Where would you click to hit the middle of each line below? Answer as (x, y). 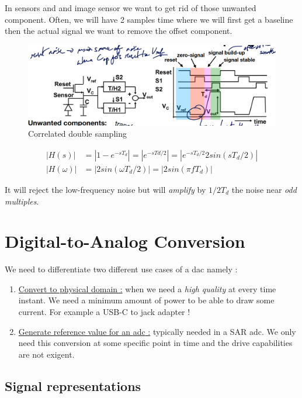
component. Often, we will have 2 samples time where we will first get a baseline (149, 19)
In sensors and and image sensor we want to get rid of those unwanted (131, 8)
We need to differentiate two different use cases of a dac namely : (121, 269)
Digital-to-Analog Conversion (125, 241)
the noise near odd (264, 189)
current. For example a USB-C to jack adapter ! (104, 312)
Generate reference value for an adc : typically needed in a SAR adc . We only (157, 331)
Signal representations (73, 385)
